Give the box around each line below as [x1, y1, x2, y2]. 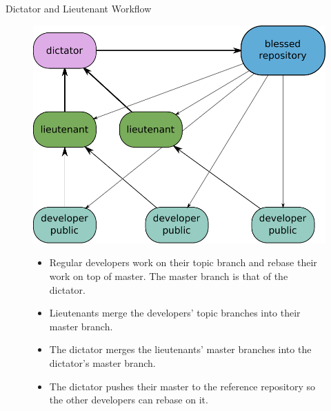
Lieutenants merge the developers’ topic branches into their [49, 305, 301, 320]
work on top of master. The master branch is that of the [49, 268, 288, 283]
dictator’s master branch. [49, 355, 156, 370]
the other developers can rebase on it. [49, 392, 208, 407]
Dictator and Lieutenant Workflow [6, 1, 152, 15]
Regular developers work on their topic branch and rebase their [49, 255, 317, 270]
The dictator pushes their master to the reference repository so [49, 379, 316, 393]
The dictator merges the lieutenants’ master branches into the [49, 342, 312, 357]
